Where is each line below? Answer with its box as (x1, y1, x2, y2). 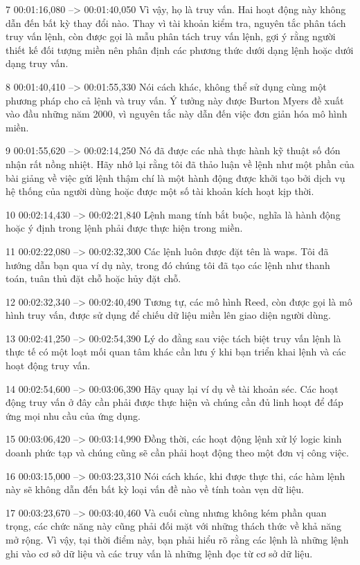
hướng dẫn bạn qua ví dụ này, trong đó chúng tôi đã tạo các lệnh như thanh (6, 257, 330, 272)
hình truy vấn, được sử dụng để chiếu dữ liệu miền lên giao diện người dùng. (6, 308, 331, 322)
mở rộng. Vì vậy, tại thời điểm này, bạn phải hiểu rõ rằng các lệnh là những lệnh (6, 532, 349, 546)
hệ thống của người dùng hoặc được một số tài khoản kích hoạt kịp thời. (6, 184, 314, 198)
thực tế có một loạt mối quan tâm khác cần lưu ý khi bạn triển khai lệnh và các (6, 344, 346, 359)
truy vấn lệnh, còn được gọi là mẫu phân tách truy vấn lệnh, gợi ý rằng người (6, 29, 336, 44)
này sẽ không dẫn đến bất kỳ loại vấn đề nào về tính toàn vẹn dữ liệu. (6, 482, 304, 497)
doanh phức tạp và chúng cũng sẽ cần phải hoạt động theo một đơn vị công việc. (6, 445, 349, 460)
